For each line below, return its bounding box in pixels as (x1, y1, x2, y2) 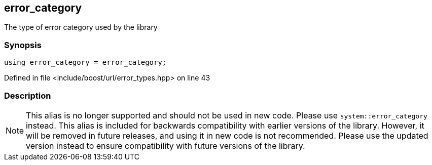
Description (4, 90, 51, 101)
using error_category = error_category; (4, 58, 167, 67)
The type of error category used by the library (4, 23, 158, 32)
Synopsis (4, 39, 42, 50)
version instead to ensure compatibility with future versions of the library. (26, 140, 305, 151)
